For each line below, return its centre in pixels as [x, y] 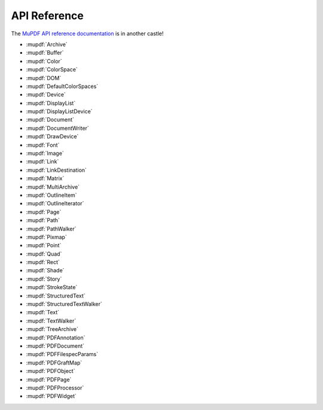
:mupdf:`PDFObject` [51, 371]
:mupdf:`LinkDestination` [56, 170]
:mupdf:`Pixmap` [46, 237]
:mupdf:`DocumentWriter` [57, 128]
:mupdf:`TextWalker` [51, 321]
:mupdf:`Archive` [47, 44]
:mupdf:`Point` [44, 245]
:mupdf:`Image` [45, 153]
